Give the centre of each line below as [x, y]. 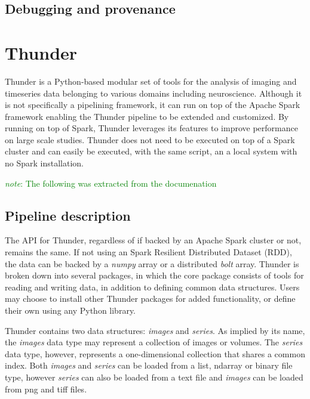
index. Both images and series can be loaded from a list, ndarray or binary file [149, 365]
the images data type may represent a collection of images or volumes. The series [154, 342]
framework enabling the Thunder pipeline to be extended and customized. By [147, 116]
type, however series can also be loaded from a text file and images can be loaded [154, 377]
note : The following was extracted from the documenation [111, 183]
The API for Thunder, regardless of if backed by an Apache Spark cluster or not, [153, 240]
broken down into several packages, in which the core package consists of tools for [154, 275]
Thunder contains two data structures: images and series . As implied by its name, [155, 330]
